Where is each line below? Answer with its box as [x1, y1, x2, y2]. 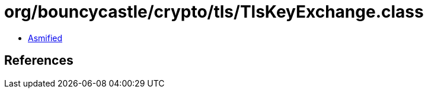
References [4, 53, 74, 68]
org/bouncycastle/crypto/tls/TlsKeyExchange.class [4, 2, 424, 22]
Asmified [28, 32, 63, 43]
